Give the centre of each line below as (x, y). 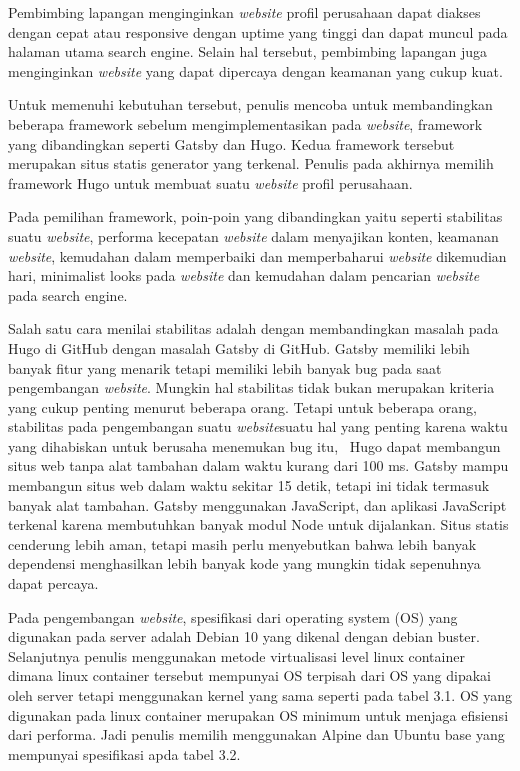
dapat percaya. (53, 583)
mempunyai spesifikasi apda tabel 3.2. (124, 753)
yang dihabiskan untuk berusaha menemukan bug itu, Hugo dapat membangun (254, 445)
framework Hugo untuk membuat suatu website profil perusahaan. (210, 182)
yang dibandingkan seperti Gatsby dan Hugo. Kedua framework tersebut (231, 143)
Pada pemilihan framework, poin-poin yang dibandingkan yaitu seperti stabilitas (255, 216)
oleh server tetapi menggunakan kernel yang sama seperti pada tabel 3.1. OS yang (260, 695)
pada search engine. (68, 294)
